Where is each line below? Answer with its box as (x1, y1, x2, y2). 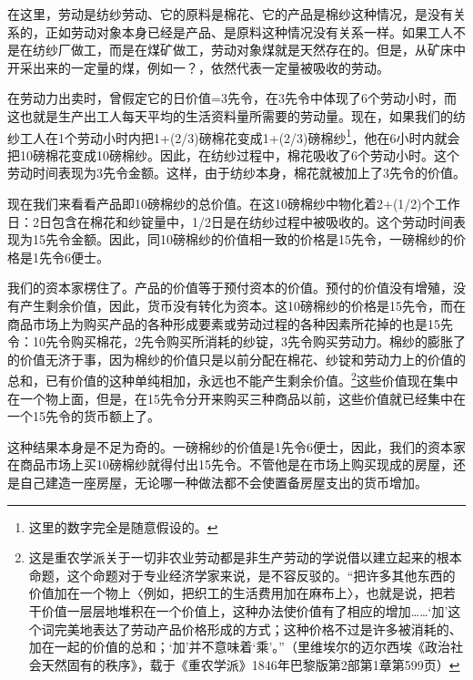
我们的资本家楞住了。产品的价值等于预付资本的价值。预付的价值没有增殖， (7, 278, 453, 297)
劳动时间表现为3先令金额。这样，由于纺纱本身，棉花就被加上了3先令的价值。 (7, 163, 466, 182)
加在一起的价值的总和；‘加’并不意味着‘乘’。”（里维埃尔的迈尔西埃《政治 (28, 637, 450, 656)
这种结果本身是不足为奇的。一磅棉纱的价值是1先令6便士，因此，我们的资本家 (7, 437, 466, 456)
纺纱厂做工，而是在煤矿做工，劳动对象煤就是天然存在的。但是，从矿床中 (32, 40, 466, 59)
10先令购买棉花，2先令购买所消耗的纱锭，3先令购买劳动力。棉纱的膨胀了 (32, 332, 466, 351)
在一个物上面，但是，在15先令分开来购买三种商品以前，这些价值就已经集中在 (7, 388, 466, 407)
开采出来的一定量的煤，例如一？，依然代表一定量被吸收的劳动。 (7, 57, 389, 77)
